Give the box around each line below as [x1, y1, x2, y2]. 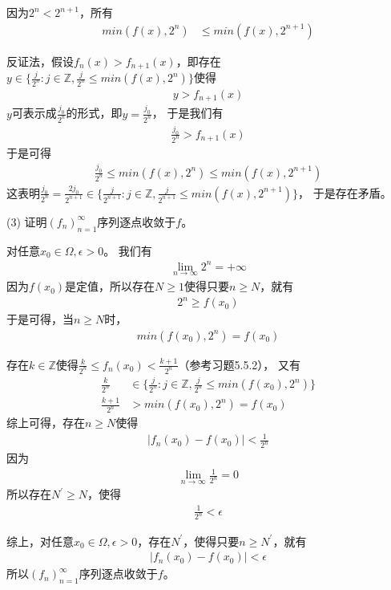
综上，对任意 [6, 532, 74, 549]
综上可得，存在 [6, 414, 85, 431]
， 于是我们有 [151, 104, 224, 121]
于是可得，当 [6, 311, 74, 328]
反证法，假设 [6, 52, 74, 69]
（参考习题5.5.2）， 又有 [178, 356, 300, 372]
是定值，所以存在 [65, 278, 155, 295]
